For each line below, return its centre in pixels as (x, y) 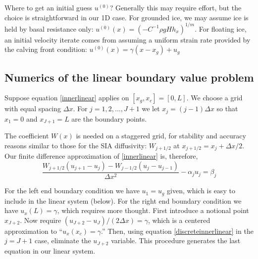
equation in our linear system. (50, 250)
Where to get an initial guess (49, 7)
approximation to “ (34, 231)
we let (151, 108)
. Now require (41, 220)
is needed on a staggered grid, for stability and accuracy (161, 136)
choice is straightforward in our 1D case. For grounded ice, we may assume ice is (127, 17)
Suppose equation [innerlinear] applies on (67, 98)
